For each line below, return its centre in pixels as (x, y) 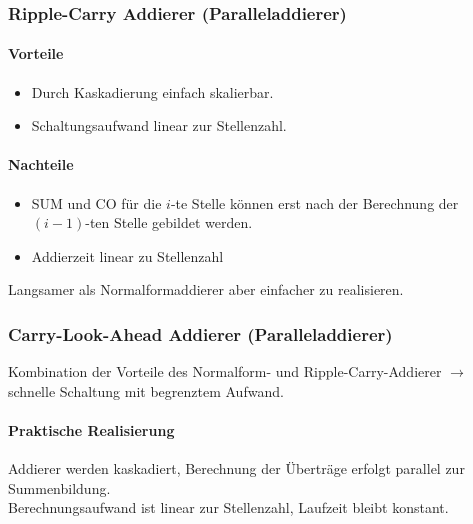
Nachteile (41, 164)
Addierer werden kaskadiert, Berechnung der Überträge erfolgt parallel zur (236, 468)
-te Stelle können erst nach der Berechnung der (314, 202)
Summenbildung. (59, 487)
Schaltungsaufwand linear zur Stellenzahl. (159, 125)
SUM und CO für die (96, 202)
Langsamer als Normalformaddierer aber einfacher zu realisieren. (206, 289)
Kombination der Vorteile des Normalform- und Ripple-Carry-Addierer (225, 371)
